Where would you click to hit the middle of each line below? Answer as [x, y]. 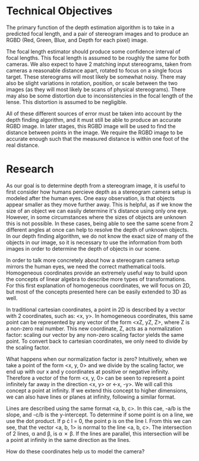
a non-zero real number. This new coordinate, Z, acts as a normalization [94, 329]
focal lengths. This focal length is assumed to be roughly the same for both [98, 58]
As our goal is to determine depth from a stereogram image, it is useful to [96, 185]
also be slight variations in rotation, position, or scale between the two [92, 83]
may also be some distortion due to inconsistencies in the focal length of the [99, 96]
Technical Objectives [59, 11]
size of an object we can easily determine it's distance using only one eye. [97, 211]
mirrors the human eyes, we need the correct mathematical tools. [86, 266]
